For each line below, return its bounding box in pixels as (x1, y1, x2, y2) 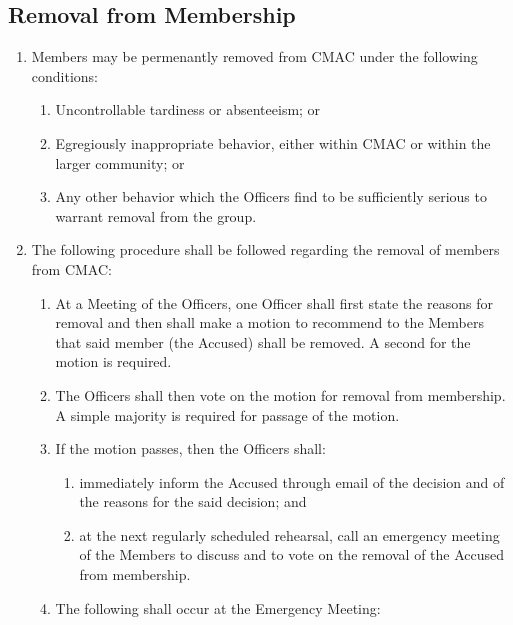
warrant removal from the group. (55, 205, 257, 226)
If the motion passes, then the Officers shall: (55, 438, 326, 459)
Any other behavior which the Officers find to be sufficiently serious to (55, 186, 487, 207)
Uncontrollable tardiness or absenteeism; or (55, 99, 321, 120)
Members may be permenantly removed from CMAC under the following (31, 46, 478, 67)
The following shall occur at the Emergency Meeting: (55, 597, 381, 618)
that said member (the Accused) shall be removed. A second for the (55, 331, 471, 352)
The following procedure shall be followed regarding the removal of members (31, 239, 500, 260)
